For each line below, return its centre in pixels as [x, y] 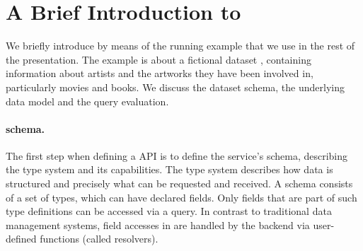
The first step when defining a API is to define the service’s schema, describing [177, 155]
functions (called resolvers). [99, 239]
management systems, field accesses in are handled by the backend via [158, 224]
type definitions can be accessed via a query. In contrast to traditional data [169, 211]
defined [21, 239]
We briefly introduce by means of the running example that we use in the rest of [180, 46]
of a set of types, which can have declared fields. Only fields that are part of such [181, 197]
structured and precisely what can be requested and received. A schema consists [179, 183]
